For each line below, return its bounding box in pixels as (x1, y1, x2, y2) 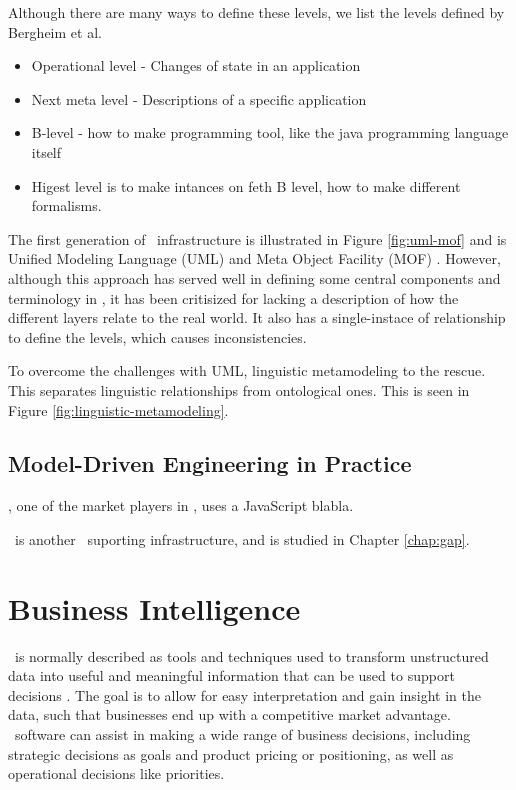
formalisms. (31, 195, 102, 216)
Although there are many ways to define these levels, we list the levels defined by (8, 2, 505, 22)
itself (31, 141, 62, 162)
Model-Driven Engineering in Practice (8, 448, 412, 479)
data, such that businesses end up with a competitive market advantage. (8, 704, 451, 725)
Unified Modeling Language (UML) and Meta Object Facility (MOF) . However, (8, 248, 501, 269)
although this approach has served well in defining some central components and (8, 267, 501, 288)
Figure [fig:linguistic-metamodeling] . (8, 399, 229, 420)
